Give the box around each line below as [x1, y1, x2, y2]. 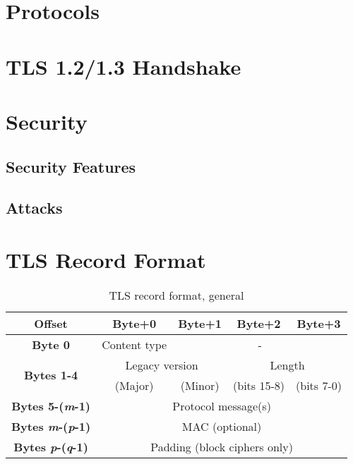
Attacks [6, 197, 63, 219]
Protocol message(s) [172, 397, 271, 414]
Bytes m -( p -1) [11, 417, 91, 434]
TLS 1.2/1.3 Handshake [6, 51, 241, 80]
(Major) [114, 377, 154, 393]
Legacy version [125, 356, 198, 373]
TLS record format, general [109, 286, 244, 303]
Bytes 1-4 [23, 367, 78, 384]
